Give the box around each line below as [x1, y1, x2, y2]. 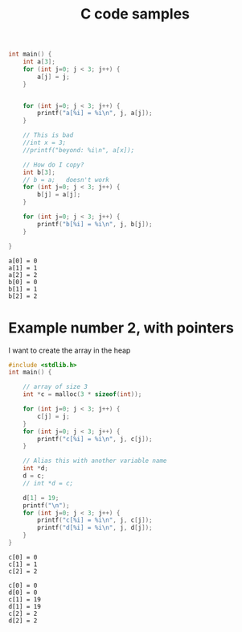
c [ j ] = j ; [37, 412, 70, 420]
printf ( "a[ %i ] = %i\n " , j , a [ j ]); [37, 109, 153, 118]
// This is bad [23, 131, 74, 139]
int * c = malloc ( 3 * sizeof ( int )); [23, 390, 142, 399]
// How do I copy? [23, 160, 84, 169]
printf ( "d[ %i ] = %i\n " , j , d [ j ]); [37, 524, 153, 532]
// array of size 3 [23, 383, 88, 391]
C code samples [80, 5, 191, 23]
